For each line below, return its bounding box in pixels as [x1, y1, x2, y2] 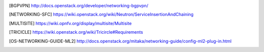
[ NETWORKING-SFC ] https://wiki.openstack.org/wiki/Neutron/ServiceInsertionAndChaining [9, 12, 194, 17]
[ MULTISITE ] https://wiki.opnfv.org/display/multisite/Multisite [9, 20, 132, 26]
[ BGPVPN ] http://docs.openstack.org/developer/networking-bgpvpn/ [9, 3, 149, 8]
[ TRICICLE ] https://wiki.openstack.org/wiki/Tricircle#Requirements [9, 29, 143, 35]
